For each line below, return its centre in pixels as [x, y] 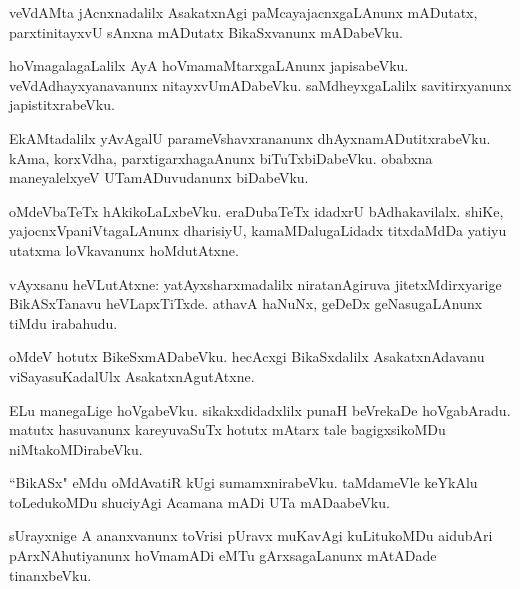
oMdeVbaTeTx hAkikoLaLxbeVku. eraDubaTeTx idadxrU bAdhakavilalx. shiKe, [256, 210]
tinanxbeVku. [50, 574]
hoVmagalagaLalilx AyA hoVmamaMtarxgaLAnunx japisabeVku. [209, 65]
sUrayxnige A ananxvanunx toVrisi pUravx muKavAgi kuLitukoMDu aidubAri [251, 535]
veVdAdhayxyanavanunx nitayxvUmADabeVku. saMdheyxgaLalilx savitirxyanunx [260, 84]
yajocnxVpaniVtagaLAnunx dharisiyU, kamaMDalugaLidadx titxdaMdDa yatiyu [258, 230]
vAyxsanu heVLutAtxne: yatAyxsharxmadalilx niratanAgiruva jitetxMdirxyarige [255, 283]
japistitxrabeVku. [62, 104]
